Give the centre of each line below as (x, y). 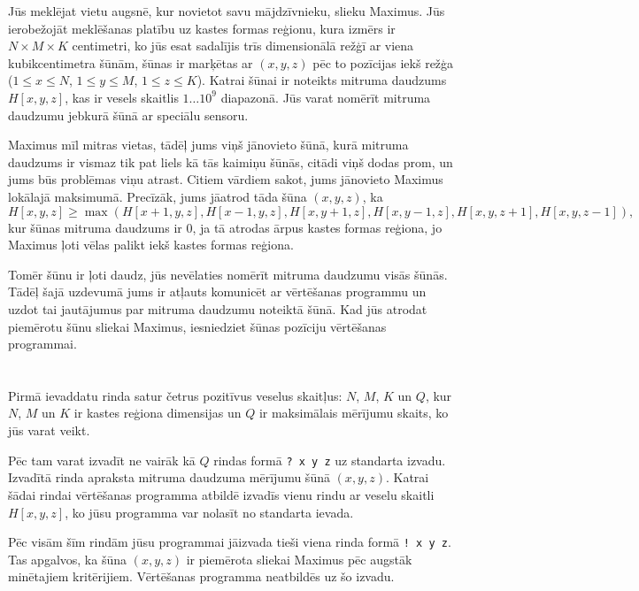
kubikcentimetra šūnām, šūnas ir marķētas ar (131, 62)
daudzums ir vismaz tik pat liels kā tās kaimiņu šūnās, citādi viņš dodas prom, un (231, 161)
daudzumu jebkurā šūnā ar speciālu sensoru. (128, 115)
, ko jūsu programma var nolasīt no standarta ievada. (209, 512)
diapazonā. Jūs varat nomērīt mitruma (326, 97)
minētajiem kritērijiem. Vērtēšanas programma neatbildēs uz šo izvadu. (201, 576)
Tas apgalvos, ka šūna (68, 559)
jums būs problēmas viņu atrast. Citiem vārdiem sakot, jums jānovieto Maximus (226, 179)
